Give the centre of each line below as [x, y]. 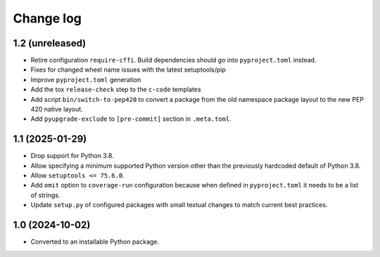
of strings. [45, 195]
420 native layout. [57, 110]
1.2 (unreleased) [50, 43]
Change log [47, 18]
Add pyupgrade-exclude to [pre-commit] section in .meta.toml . [131, 119]
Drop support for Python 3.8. [72, 156]
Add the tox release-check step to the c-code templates [116, 90]
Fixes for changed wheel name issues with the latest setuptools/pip [128, 70]
